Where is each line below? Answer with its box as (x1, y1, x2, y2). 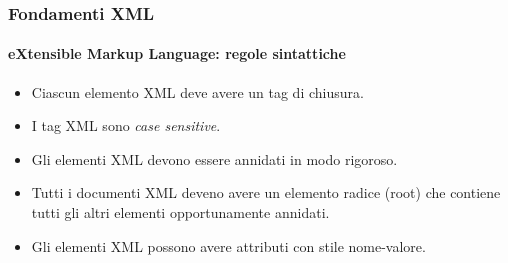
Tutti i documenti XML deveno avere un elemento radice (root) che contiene (31, 182, 501, 203)
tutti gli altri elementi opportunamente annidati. (31, 202, 330, 223)
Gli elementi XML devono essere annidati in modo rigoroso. (31, 148, 398, 169)
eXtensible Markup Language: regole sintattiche (8, 43, 346, 64)
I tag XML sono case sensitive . (31, 115, 221, 136)
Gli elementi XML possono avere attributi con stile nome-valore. (31, 235, 426, 256)
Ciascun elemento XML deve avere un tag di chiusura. (31, 81, 364, 102)
